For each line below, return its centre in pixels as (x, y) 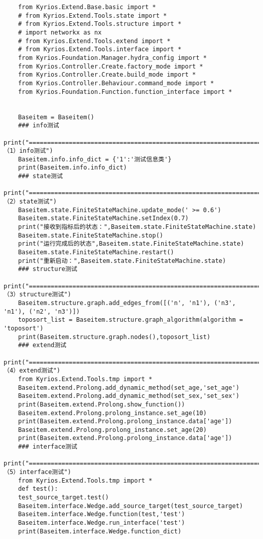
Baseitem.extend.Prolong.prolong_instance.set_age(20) (112, 430)
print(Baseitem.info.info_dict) (72, 168)
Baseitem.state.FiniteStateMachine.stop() (90, 235)
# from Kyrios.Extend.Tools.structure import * (100, 24)
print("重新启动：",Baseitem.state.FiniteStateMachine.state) (122, 261)
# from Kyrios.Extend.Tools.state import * (92, 15)
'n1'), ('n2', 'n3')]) (42, 311)
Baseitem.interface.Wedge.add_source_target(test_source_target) (130, 506)
